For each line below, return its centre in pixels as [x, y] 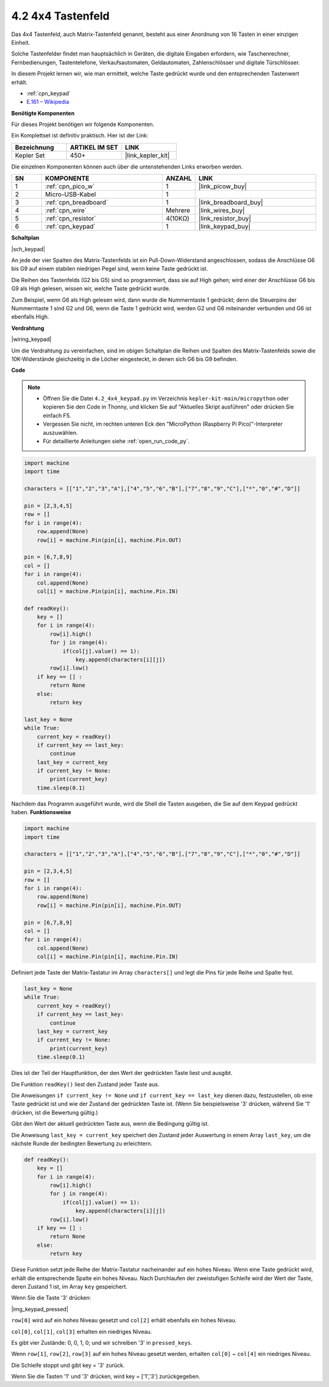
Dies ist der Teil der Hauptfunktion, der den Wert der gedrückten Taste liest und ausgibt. [122, 1073]
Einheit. [21, 42]
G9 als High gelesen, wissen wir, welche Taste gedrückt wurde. [91, 289]
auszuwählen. [60, 432]
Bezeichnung [34, 147]
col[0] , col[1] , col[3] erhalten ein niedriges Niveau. [82, 1331]
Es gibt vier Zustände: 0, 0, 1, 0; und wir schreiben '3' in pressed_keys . [102, 1342]
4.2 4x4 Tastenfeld [60, 16]
